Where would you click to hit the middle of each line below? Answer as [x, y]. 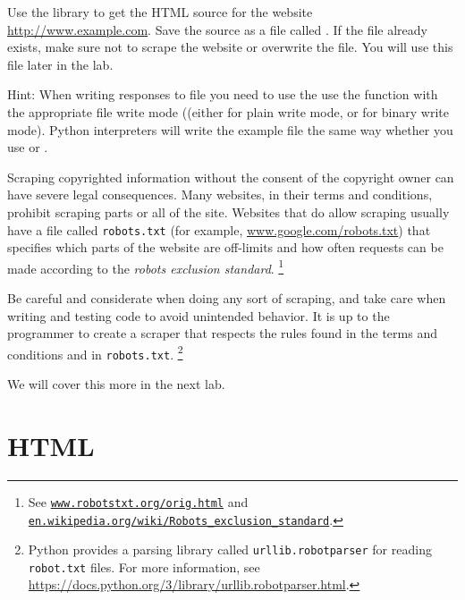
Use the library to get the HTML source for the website [160, 12]
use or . [28, 147]
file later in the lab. [60, 64]
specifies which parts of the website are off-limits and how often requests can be [225, 247]
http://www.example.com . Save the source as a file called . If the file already [217, 29]
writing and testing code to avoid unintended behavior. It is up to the [199, 315]
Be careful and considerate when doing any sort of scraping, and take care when [227, 298]
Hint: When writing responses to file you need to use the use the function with [223, 94]
